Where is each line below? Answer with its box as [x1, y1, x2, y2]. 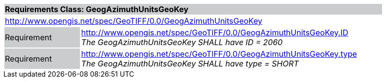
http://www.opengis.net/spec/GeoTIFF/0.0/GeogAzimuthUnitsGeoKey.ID [81, 28, 349, 37]
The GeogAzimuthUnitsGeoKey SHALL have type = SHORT [81, 59, 299, 68]
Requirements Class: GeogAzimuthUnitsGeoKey [5, 4, 189, 14]
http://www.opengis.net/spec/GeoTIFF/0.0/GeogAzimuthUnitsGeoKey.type [81, 49, 357, 59]
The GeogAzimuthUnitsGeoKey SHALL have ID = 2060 [81, 37, 283, 47]
